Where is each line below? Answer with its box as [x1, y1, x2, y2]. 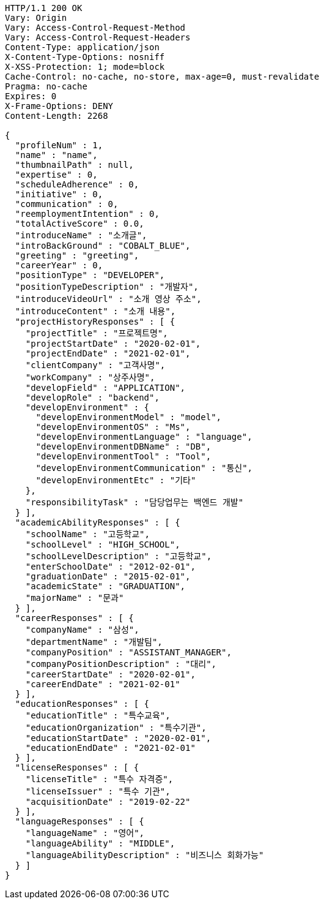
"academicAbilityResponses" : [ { [15, 518, 180, 527]
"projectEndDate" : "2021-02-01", [25, 348, 191, 358]
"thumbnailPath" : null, [15, 160, 134, 170]
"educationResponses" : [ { [15, 699, 150, 709]
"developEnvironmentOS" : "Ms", [35, 422, 191, 432]
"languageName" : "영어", [25, 828, 145, 838]
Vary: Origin [5, 13, 67, 23]
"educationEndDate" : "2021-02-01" [25, 743, 196, 753]
